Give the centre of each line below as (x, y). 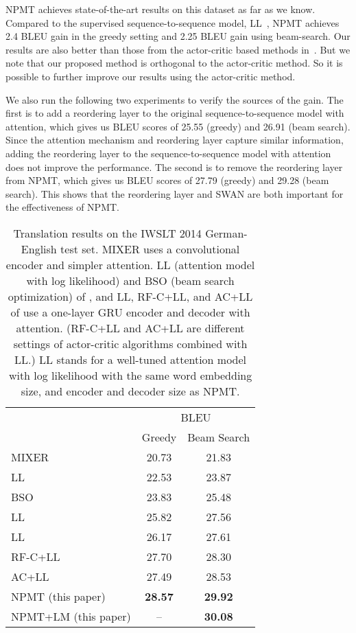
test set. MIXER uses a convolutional (150, 249)
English (39, 249)
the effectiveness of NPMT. (62, 207)
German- (226, 233)
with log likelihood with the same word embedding (130, 375)
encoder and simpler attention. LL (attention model (130, 264)
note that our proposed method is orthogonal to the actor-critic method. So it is (174, 63)
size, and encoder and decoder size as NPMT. (130, 391)
